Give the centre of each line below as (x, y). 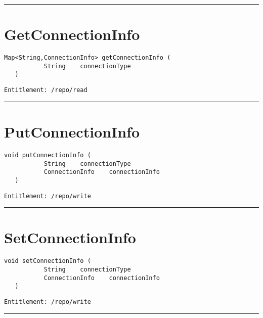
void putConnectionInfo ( (48, 155)
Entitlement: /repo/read (46, 90)
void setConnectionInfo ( (48, 261)
